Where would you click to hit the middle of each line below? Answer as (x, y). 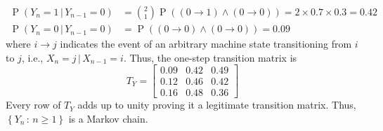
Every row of (33, 105)
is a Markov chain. (108, 118)
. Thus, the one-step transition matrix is (210, 57)
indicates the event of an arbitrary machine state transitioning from (206, 44)
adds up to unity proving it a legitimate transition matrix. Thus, (217, 105)
